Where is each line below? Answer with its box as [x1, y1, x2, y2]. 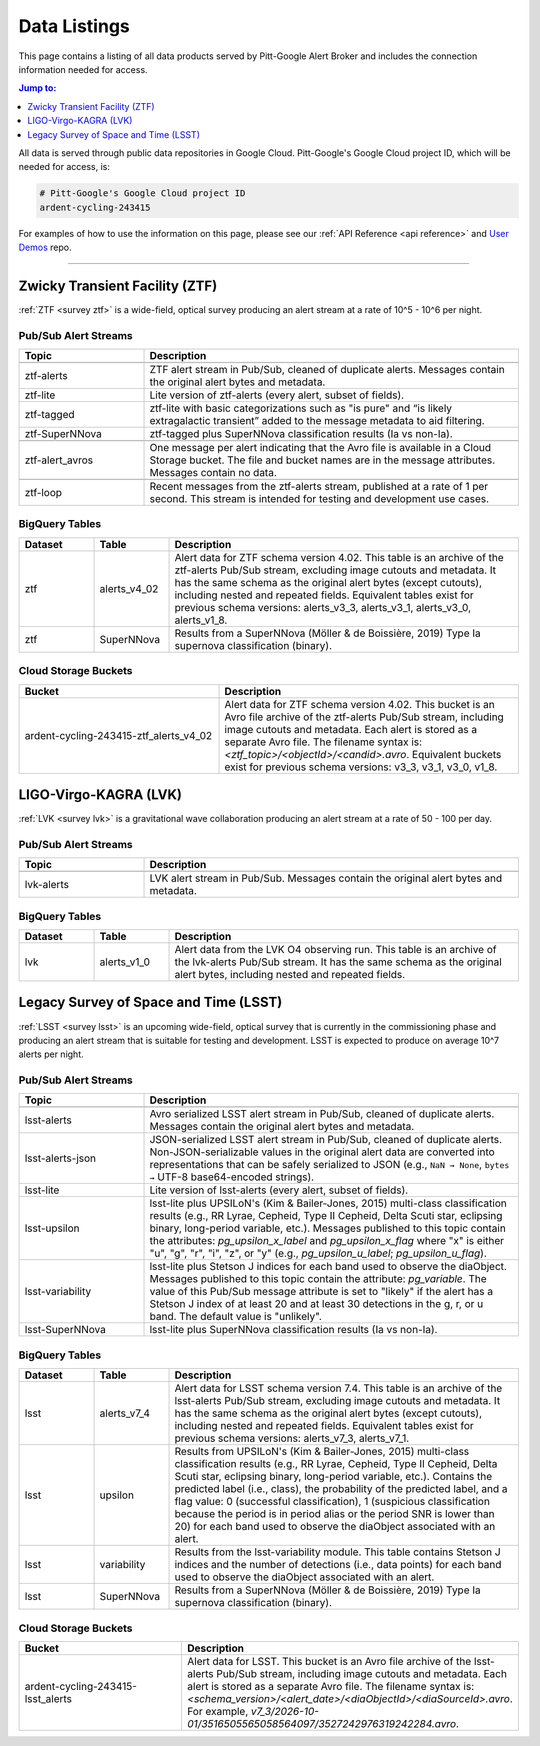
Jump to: [18, 82, 57, 94]
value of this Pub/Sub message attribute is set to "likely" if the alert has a [149, 1285, 494, 1299]
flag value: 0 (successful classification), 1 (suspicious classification [174, 1495, 490, 1509]
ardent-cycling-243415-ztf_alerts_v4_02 [24, 728, 213, 742]
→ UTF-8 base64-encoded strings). [149, 1170, 315, 1184]
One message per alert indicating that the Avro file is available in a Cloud [149, 441, 492, 455]
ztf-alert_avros [24, 453, 94, 467]
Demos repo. [18, 241, 72, 254]
